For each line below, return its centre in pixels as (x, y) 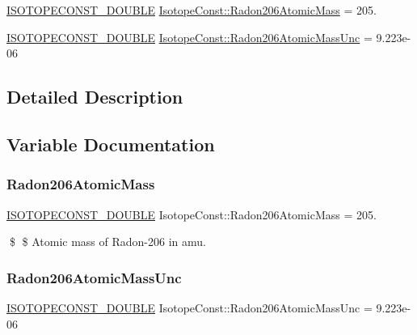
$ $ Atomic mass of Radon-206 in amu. (107, 242)
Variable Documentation (111, 144)
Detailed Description (95, 97)
